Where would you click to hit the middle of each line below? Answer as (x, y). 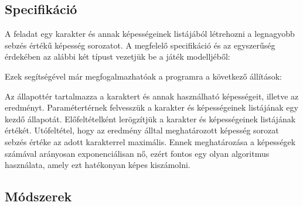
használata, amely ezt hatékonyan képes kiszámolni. (98, 165)
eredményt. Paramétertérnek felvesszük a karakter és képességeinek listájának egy (151, 107)
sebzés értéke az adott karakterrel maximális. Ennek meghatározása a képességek (150, 141)
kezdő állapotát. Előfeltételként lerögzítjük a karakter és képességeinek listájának (150, 119)
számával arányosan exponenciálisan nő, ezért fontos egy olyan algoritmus (137, 153)
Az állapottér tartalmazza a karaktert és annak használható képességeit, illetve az (152, 96)
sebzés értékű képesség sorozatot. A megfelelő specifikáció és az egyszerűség (140, 45)
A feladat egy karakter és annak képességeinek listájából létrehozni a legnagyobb (150, 34)
